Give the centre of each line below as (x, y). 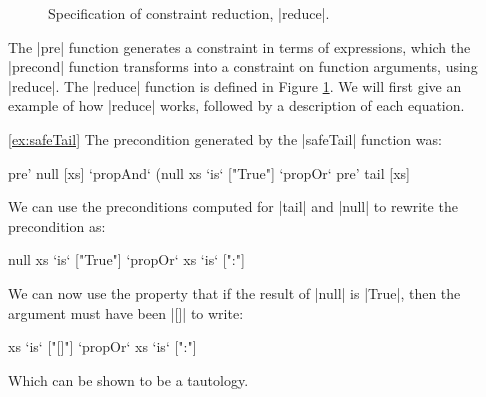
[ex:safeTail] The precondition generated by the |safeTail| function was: (225, 138)
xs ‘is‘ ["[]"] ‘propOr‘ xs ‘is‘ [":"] (102, 346)
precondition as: (57, 225)
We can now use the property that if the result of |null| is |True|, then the (234, 292)
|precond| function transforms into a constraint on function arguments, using (243, 66)
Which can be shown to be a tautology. (128, 379)
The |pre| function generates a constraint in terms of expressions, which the (239, 46)
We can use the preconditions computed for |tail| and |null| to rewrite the (233, 206)
